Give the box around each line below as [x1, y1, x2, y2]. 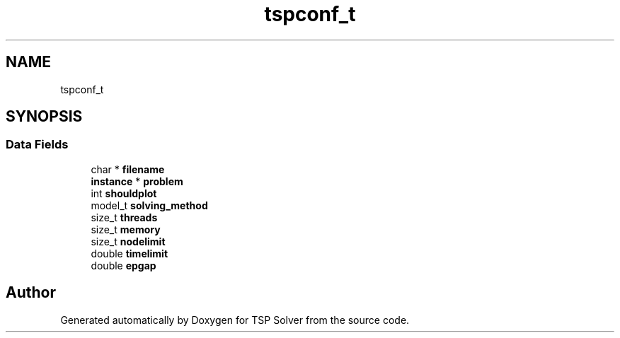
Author [6, 284, 56, 302]
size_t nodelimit [91, 235, 166, 247]
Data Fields [6, 137, 69, 152]
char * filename [91, 163, 165, 175]
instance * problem [91, 175, 183, 187]
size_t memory [91, 223, 161, 235]
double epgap [91, 259, 156, 272]
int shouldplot [91, 187, 157, 199]
